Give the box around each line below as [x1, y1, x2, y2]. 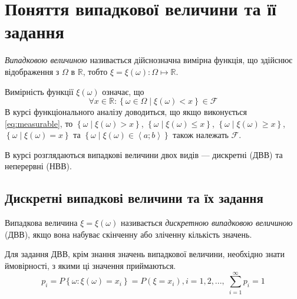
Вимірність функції [5, 85, 74, 97]
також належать [173, 129, 229, 141]
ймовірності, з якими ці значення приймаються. [5, 259, 176, 272]
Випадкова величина [5, 216, 78, 229]
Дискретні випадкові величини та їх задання [5, 189, 263, 207]
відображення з [5, 65, 60, 77]
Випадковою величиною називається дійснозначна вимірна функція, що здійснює [5, 54, 293, 66]
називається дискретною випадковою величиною [120, 216, 293, 229]
